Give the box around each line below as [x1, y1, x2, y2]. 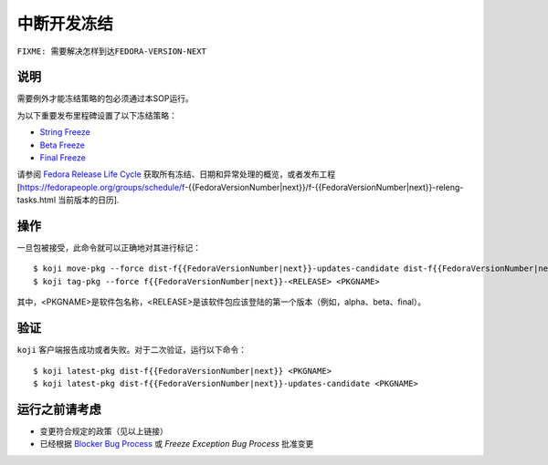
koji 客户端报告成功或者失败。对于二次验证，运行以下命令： [16, 345, 247, 356]
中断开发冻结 [16, 14, 114, 34]
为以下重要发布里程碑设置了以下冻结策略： [16, 109, 177, 120]
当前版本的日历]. [58, 194, 120, 205]
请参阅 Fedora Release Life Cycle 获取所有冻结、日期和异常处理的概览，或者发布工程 [16, 169, 336, 180]
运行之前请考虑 [16, 401, 101, 417]
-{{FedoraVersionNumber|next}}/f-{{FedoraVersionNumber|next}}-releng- [184, 181, 464, 192]
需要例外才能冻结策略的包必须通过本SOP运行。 [16, 93, 194, 104]
